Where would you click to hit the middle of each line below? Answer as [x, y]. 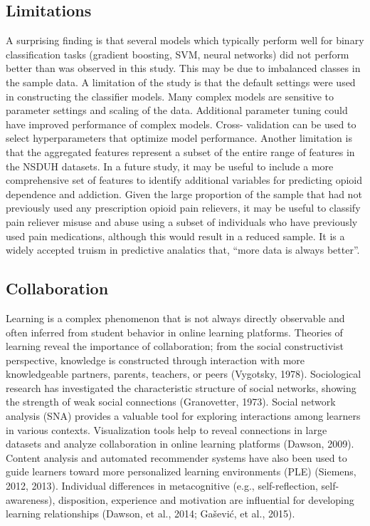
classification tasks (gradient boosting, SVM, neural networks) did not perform [178, 54]
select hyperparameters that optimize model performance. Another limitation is [179, 138]
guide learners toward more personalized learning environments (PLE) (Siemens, [181, 471]
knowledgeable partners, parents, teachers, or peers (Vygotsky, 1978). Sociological [184, 374]
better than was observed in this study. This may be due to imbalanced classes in [183, 68]
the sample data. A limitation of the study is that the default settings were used [181, 82]
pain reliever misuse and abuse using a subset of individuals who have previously [182, 221]
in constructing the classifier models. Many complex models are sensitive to [170, 96]
